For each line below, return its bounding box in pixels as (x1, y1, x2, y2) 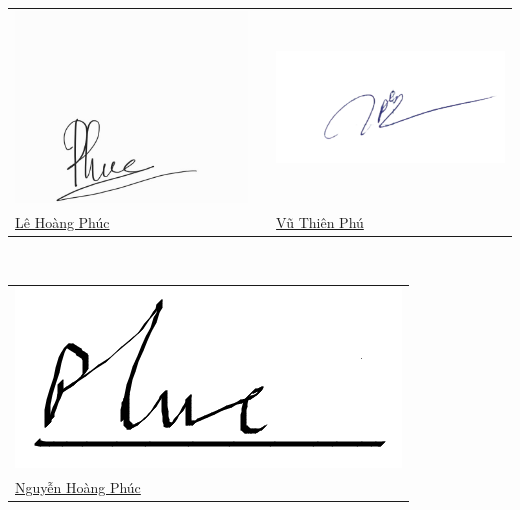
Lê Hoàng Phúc (15, 211, 110, 232)
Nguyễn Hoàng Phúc (15, 477, 141, 498)
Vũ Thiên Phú (276, 211, 364, 232)
